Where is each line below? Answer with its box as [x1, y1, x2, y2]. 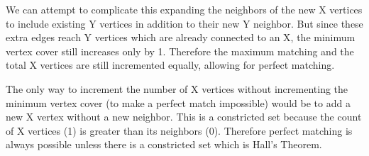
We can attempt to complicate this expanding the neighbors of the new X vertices [6, 2, 363, 16]
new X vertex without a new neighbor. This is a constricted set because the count [6, 109, 362, 124]
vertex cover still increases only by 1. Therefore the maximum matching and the [6, 43, 354, 58]
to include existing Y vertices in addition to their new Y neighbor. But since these [6, 16, 363, 30]
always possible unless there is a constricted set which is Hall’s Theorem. [6, 137, 322, 152]
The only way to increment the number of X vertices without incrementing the [6, 81, 348, 96]
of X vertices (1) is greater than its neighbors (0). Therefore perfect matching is [6, 123, 353, 138]
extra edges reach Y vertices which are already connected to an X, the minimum [6, 30, 356, 45]
